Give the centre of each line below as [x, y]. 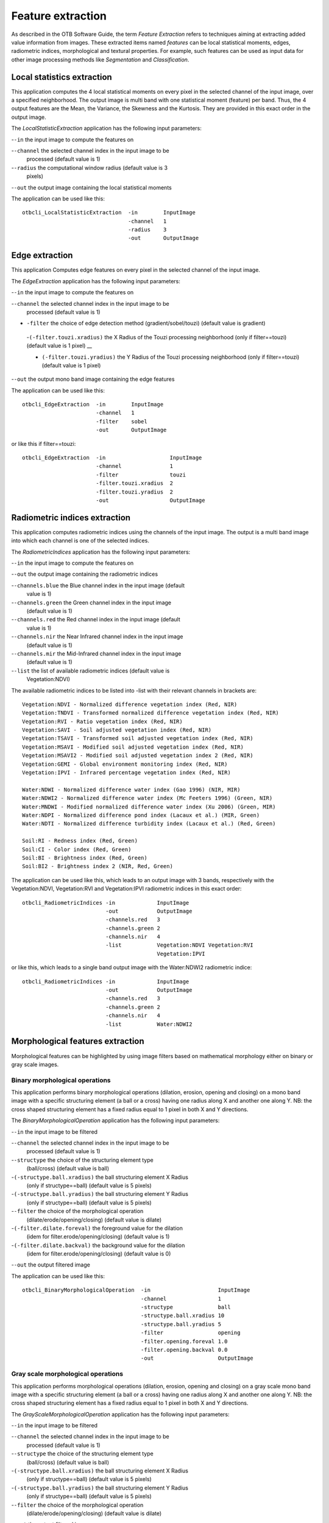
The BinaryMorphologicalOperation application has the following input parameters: [115, 1120]
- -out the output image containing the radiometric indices [85, 574]
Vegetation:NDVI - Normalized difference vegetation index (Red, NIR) [130, 704]
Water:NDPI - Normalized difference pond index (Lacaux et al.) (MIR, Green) [141, 815]
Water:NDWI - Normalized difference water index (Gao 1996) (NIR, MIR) [131, 790]
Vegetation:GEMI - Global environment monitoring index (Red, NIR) [125, 764]
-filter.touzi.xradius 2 [134, 483]
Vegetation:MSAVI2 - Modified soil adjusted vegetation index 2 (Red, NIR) [138, 756]
